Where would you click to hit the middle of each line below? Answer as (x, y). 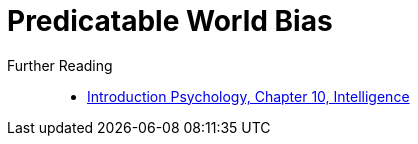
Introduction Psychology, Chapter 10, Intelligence (248, 96)
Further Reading (60, 65)
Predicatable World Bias (170, 21)
